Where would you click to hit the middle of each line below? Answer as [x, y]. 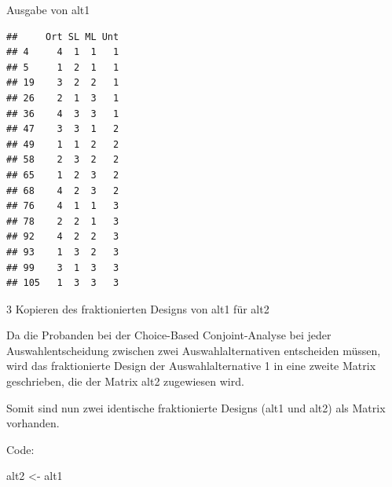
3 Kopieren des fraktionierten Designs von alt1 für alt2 [138, 308]
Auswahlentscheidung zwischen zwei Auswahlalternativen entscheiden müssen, [194, 350]
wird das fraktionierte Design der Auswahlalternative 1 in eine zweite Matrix [191, 366]
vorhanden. [33, 423]
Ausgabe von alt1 [48, 9]
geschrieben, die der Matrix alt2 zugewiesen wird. [125, 381]
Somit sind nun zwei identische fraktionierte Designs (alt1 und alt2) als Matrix [196, 407]
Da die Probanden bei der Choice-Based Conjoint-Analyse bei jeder [169, 335]
